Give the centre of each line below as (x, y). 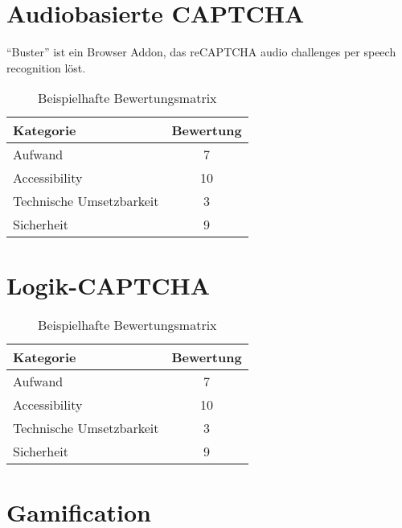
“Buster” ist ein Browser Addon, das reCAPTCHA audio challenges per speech (201, 52)
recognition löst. (46, 67)
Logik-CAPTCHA (109, 285)
